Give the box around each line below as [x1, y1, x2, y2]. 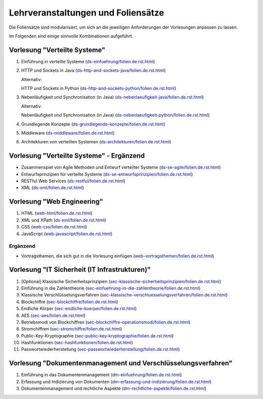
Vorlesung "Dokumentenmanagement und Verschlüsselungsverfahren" [9, 359, 233, 367]
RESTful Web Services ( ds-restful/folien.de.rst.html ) [21, 178, 126, 184]
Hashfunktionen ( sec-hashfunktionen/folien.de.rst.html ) [21, 340, 133, 346]
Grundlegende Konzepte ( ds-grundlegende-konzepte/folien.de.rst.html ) [21, 121, 166, 127]
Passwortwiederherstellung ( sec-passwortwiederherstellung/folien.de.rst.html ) [21, 347, 180, 352]
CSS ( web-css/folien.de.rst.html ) [21, 224, 87, 230]
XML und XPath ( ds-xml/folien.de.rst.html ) [21, 217, 106, 223]
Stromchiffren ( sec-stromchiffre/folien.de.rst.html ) [21, 326, 122, 332]
